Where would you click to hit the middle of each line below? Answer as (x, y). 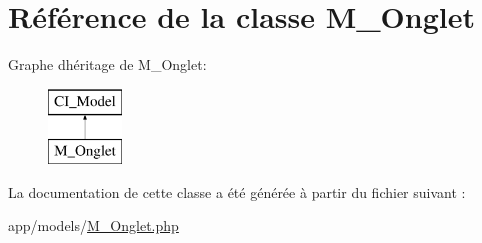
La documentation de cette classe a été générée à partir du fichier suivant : (237, 191)
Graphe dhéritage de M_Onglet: (107, 64)
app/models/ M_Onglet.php (93, 225)
